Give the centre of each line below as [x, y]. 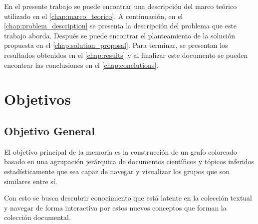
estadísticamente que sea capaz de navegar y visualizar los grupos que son [117, 171]
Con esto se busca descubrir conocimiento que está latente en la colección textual [128, 198]
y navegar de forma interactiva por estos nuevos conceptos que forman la [115, 207]
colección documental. [37, 217]
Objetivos [37, 99]
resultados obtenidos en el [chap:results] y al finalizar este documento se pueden [126, 55]
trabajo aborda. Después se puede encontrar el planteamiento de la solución [120, 35]
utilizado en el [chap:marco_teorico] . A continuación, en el [94, 16]
